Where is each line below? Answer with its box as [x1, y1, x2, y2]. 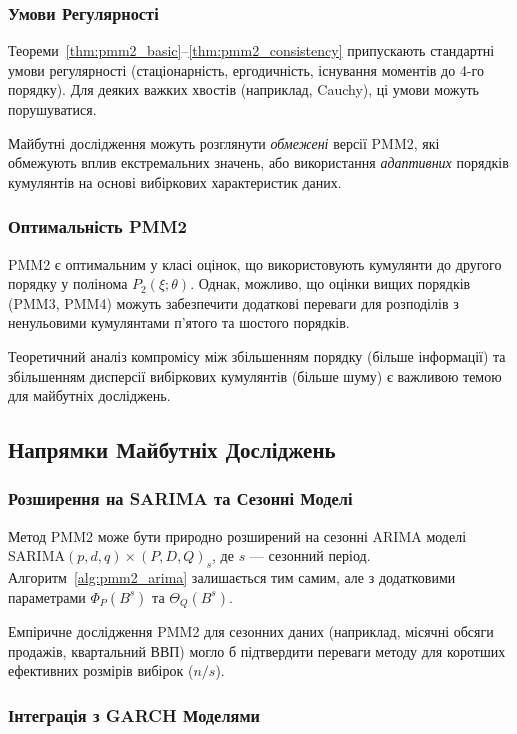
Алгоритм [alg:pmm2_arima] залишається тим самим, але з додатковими [8, 567, 456, 588]
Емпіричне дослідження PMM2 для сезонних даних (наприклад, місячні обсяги [8, 621, 494, 642]
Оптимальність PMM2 [8, 214, 187, 239]
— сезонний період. [249, 545, 371, 566]
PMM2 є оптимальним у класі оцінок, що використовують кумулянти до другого [8, 253, 502, 274]
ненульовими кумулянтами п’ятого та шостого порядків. [8, 312, 350, 333]
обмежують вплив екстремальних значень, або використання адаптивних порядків [8, 152, 509, 173]
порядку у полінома [8, 273, 128, 294]
